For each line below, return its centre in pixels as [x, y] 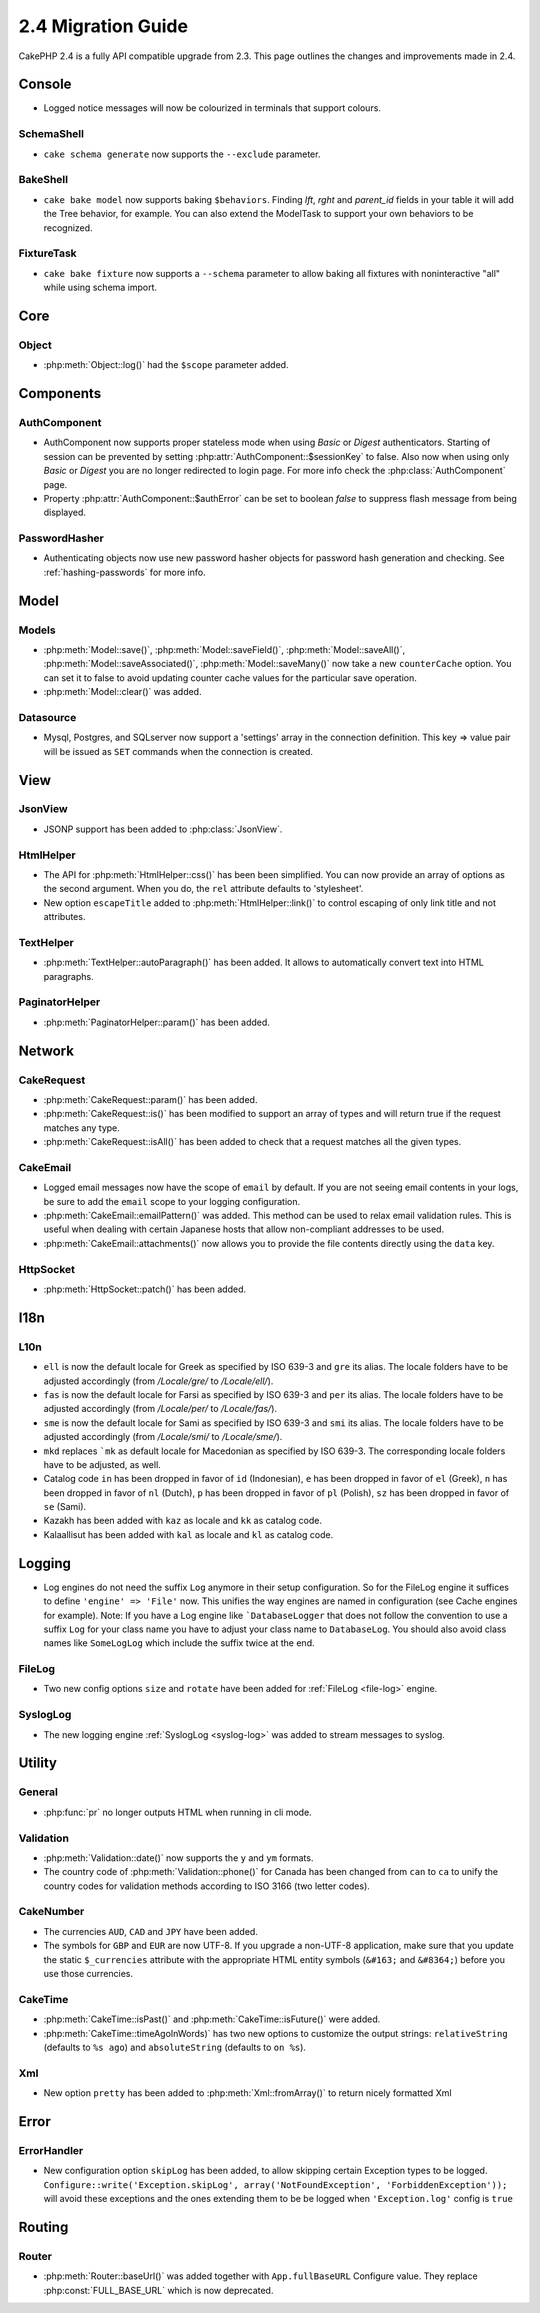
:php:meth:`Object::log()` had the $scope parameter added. [166, 365]
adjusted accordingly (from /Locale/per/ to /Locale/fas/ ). [160, 1409]
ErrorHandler [51, 2150]
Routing [43, 2226]
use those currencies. [88, 1973]
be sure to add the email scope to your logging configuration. [171, 1201]
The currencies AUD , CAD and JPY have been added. [151, 1931]
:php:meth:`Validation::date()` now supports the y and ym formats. [178, 1857]
